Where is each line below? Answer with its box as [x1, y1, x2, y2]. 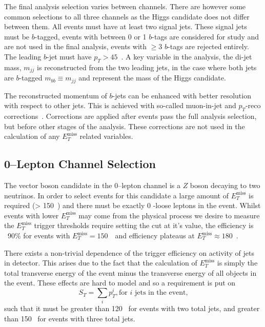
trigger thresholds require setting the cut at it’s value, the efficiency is [34, 220, 254, 231]
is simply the [217, 257, 258, 268]
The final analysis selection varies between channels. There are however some [4, 1, 246, 11]
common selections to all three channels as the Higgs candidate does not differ [4, 11, 250, 22]
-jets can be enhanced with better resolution [112, 90, 251, 100]
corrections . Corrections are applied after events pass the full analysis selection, [4, 111, 257, 121]
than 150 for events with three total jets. [4, 313, 135, 323]
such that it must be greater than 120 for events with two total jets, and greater [4, 303, 260, 314]
